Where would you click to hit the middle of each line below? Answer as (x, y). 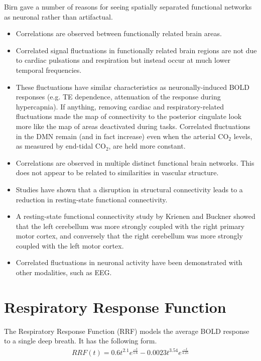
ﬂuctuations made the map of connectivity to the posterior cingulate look (129, 116)
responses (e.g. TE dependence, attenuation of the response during (118, 97)
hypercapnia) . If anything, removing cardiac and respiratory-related (120, 106)
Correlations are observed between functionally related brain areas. (119, 33)
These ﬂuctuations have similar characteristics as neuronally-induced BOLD (133, 87)
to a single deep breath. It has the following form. (81, 341)
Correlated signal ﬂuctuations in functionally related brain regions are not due (136, 50)
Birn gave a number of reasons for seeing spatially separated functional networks (128, 7)
